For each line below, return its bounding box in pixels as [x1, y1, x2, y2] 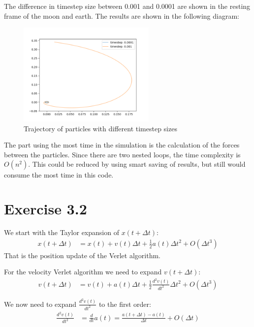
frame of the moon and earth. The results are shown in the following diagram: [4, 10, 239, 21]
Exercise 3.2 [4, 199, 87, 219]
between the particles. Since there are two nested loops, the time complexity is [4, 149, 241, 159]
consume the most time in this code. [4, 170, 114, 180]
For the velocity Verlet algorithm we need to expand [4, 267, 162, 277]
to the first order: [98, 298, 151, 309]
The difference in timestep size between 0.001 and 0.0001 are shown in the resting [4, 1, 251, 11]
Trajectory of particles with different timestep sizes [24, 123, 177, 133]
